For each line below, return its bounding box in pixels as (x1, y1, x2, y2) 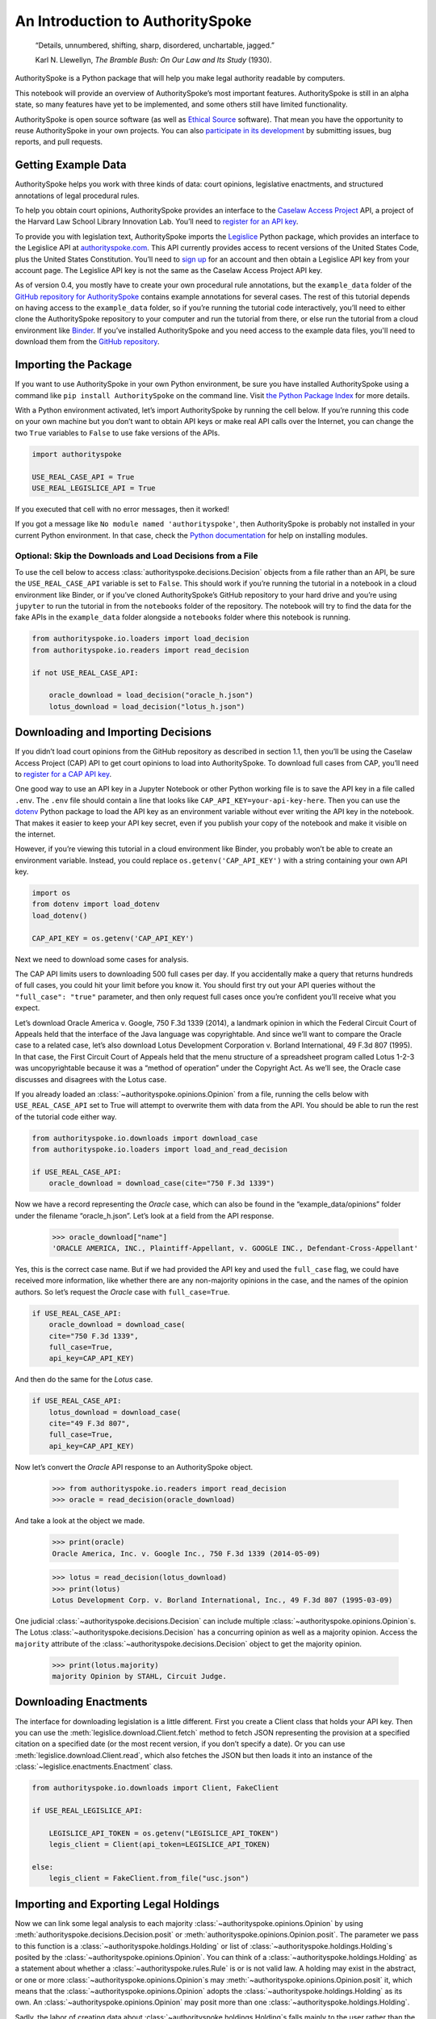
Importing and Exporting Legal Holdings (15, 1897, 220, 1911)
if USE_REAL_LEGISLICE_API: (31, 1806, 143, 1815)
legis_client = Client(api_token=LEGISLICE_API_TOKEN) (48, 1840, 270, 1849)
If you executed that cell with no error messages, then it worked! (15, 504, 229, 514)
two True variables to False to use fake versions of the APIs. (15, 428, 220, 438)
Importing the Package (15, 358, 132, 371)
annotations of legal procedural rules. (15, 191, 140, 200)
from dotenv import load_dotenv (31, 900, 161, 909)
